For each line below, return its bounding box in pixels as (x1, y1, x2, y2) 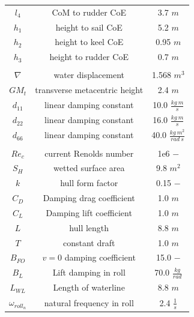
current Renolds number (44, 146, 134, 159)
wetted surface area (53, 162, 125, 174)
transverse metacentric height (35, 83, 144, 96)
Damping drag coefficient (43, 192, 135, 204)
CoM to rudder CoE (52, 5, 127, 18)
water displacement (53, 68, 125, 81)
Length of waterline (53, 281, 125, 294)
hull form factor (60, 177, 118, 189)
